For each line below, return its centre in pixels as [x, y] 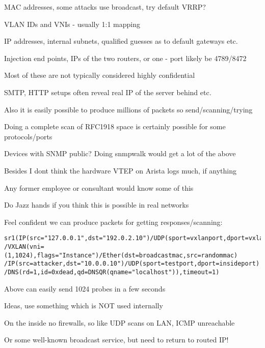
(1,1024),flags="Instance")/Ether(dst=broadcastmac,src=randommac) [121, 255]
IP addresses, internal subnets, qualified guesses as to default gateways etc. [121, 41]
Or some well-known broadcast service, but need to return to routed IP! [116, 340]
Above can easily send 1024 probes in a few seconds [85, 288]
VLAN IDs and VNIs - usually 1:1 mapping [72, 24]
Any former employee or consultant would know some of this [99, 187]
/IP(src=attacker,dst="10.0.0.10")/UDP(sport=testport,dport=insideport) [132, 264]
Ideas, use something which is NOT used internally [84, 306]
